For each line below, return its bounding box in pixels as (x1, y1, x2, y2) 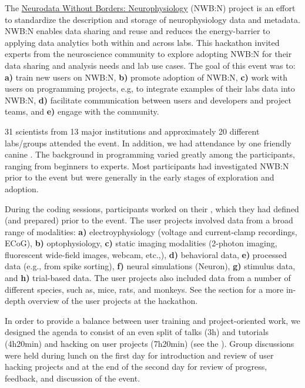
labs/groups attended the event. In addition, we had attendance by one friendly (5, 136, 291, 149)
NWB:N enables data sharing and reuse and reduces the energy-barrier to (5, 25, 270, 37)
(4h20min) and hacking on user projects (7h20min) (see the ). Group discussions (5, 337, 294, 350)
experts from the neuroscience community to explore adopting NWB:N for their (5, 48, 292, 60)
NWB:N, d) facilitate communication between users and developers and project (5, 93, 291, 106)
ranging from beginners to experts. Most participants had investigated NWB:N (5, 159, 289, 172)
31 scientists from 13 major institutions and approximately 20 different (5, 125, 260, 137)
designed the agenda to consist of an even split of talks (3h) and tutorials (5, 326, 269, 338)
